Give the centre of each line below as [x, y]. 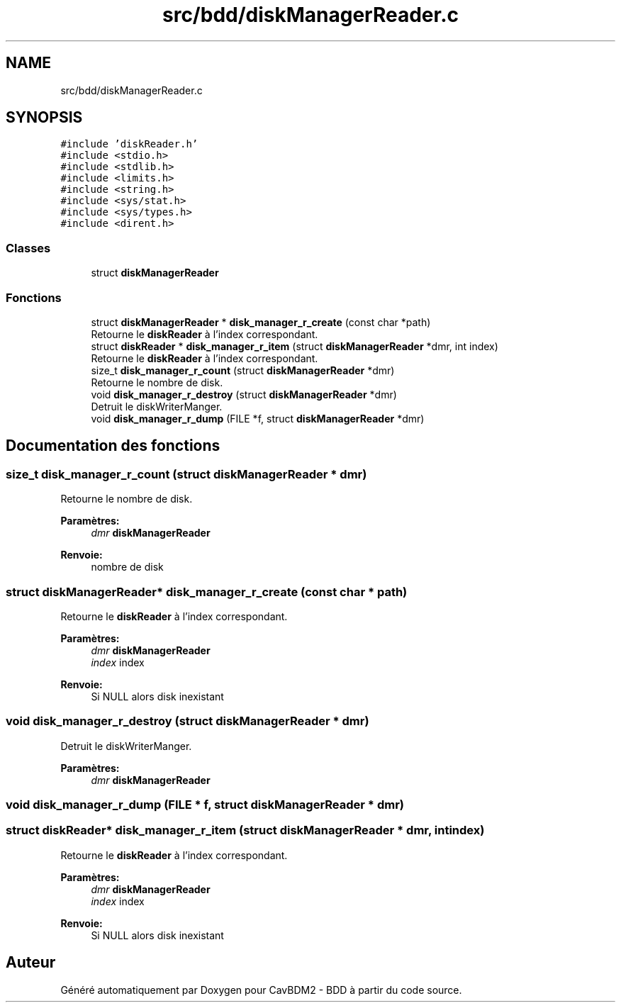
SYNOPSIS [44, 118]
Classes [28, 248]
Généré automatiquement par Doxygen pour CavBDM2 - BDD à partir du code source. [261, 990]
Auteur [31, 963]
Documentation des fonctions [113, 446]
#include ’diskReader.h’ [129, 144]
